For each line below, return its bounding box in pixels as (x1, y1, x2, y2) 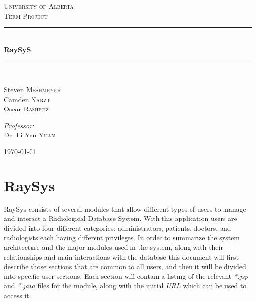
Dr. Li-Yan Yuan (4, 130, 55, 140)
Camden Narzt (4, 94, 50, 104)
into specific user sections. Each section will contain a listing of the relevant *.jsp (4, 271, 248, 281)
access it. (4, 290, 31, 300)
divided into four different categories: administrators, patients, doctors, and (4, 222, 231, 233)
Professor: (4, 120, 34, 130)
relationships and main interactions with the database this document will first (4, 251, 239, 262)
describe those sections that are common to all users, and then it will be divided (4, 261, 246, 272)
